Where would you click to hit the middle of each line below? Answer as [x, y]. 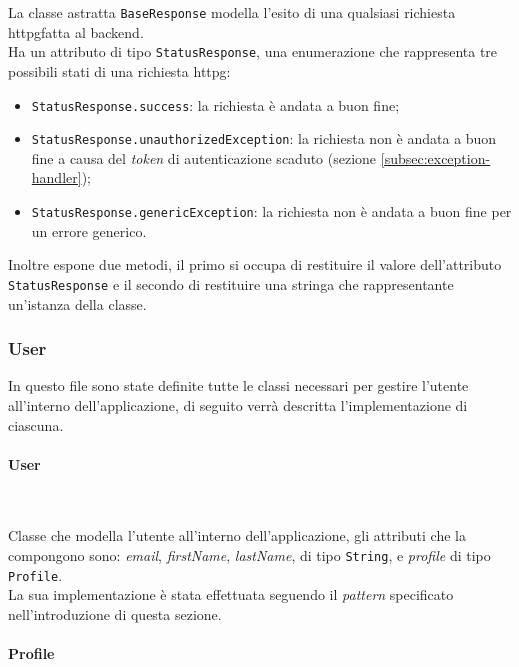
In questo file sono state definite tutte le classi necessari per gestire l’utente [238, 385]
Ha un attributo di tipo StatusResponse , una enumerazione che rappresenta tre [253, 51]
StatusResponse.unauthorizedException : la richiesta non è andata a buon [264, 138]
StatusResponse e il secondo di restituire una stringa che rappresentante [231, 283]
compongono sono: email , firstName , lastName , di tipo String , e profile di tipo [249, 555]
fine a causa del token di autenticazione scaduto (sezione [204, 157]
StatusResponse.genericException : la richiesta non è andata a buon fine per [271, 211]
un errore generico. [89, 230]
